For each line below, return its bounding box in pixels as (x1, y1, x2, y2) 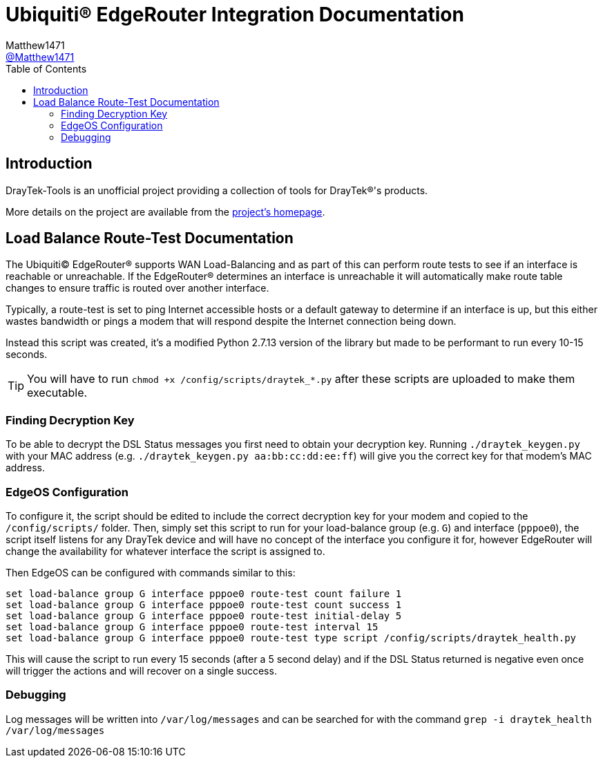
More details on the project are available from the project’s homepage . (6, 205, 325, 218)
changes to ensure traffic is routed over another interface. (6, 282, 269, 294)
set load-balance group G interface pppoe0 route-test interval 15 (6, 621, 379, 632)
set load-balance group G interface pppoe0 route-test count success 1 (6, 599, 402, 610)
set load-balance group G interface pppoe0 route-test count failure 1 (6, 587, 402, 599)
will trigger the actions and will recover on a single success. (6, 664, 277, 677)
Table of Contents (6, 62, 87, 75)
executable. (27, 386, 88, 400)
